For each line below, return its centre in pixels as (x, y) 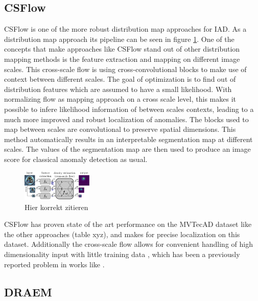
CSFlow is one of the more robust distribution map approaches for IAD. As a (125, 29)
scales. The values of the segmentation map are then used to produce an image (127, 149)
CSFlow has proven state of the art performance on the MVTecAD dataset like (128, 224)
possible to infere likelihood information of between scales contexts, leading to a (129, 109)
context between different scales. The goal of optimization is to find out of (120, 79)
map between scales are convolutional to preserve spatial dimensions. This (120, 129)
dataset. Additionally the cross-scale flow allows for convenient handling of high (128, 244)
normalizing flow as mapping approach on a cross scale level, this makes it (120, 99)
